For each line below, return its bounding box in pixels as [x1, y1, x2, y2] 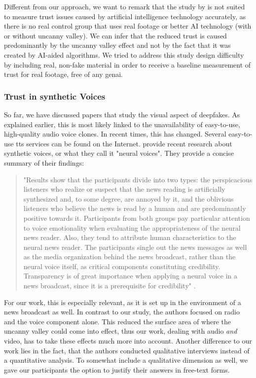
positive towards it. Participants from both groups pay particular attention [23, 212, 250, 223]
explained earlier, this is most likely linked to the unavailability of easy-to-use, [4, 119, 240, 129]
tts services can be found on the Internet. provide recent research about [16, 138, 232, 148]
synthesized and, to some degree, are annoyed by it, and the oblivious [23, 193, 234, 204]
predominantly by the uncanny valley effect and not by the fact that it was [4, 40, 231, 50]
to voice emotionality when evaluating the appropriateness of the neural [23, 222, 241, 233]
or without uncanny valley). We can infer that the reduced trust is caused [4, 30, 227, 40]
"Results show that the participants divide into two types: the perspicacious [23, 174, 253, 184]
